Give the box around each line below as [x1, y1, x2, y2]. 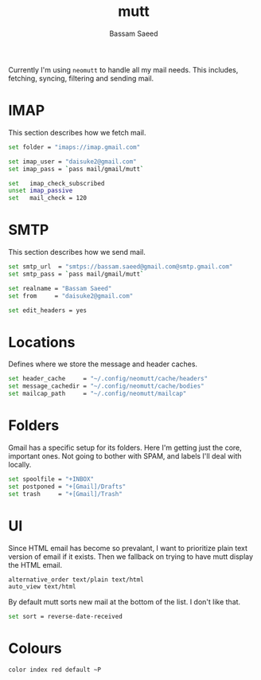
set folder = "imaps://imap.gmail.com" [8, 143, 141, 151]
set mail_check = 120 [8, 194, 88, 202]
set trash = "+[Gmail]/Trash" [8, 490, 123, 498]
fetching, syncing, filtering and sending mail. [8, 73, 154, 83]
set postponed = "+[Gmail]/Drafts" [8, 483, 127, 490]
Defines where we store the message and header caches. [8, 359, 197, 369]
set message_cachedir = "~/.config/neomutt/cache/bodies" [8, 382, 205, 390]
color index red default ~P [8, 666, 102, 674]
